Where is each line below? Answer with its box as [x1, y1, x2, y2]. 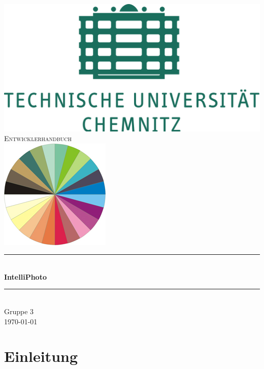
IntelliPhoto [4, 271, 47, 282]
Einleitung [4, 346, 78, 366]
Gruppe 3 [4, 306, 34, 317]
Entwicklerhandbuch [4, 133, 72, 144]
